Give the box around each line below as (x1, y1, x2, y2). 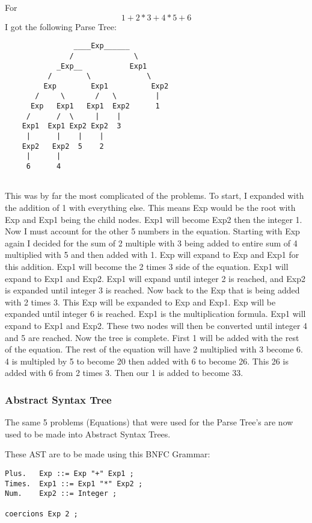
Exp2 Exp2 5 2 (22, 142, 104, 151)
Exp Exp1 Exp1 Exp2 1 (30, 102, 160, 111)
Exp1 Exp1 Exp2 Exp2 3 (22, 122, 121, 131)
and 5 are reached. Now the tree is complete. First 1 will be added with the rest (5, 331, 299, 343)
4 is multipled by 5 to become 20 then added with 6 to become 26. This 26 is (5, 354, 289, 367)
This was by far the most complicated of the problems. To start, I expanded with (5, 189, 304, 202)
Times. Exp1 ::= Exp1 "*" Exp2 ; (5, 479, 143, 488)
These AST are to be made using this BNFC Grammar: (5, 448, 210, 460)
